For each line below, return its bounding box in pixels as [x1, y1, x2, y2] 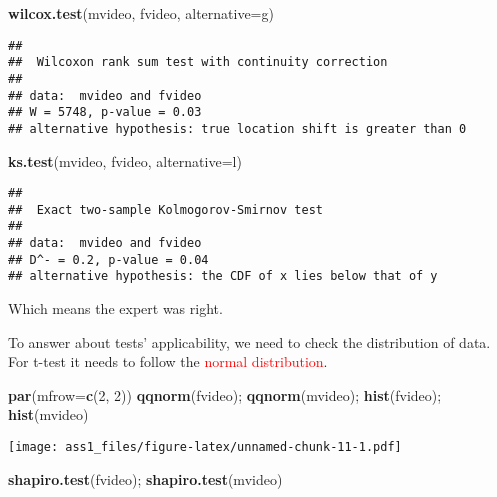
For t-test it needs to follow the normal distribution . [8, 351, 328, 372]
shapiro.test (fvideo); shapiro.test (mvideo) [8, 468, 283, 489]
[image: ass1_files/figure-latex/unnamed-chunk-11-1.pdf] [8, 440, 402, 455]
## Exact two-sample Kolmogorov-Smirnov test [8, 202, 323, 217]
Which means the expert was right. [8, 298, 223, 319]
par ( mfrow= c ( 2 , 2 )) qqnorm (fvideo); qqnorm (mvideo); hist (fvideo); [8, 384, 442, 405]
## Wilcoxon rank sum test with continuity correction [8, 55, 388, 70]
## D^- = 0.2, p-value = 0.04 [8, 252, 209, 267]
